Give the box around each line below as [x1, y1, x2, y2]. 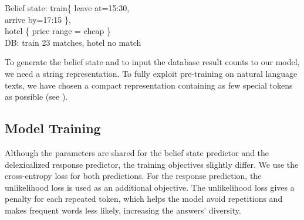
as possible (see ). [5, 90, 68, 103]
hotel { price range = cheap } [5, 25, 111, 37]
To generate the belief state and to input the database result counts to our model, [5, 56, 300, 68]
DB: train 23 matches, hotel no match [5, 36, 141, 48]
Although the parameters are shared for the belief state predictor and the [5, 146, 269, 158]
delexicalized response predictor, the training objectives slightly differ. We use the [5, 158, 299, 170]
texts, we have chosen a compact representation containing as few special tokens [5, 79, 293, 91]
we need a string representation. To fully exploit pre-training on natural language [5, 67, 298, 79]
